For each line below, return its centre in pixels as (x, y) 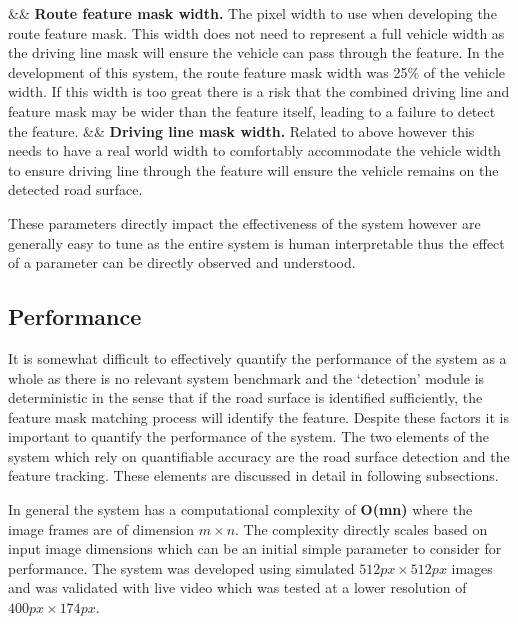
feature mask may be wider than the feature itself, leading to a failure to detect (252, 110)
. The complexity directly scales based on (361, 528)
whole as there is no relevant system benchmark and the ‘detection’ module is (246, 377)
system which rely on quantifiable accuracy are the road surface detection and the (259, 455)
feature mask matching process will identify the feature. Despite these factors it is (258, 416)
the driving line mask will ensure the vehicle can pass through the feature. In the (256, 52)
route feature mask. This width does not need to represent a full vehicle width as (256, 32)
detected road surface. (75, 189)
